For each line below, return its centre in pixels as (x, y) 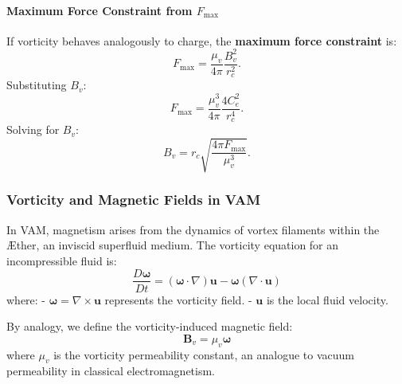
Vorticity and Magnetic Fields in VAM (134, 200)
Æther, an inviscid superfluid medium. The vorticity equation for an (173, 245)
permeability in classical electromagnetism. (111, 371)
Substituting (37, 85)
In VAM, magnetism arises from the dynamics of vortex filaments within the (193, 229)
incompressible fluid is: (62, 260)
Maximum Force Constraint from (100, 10)
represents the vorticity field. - (178, 299)
